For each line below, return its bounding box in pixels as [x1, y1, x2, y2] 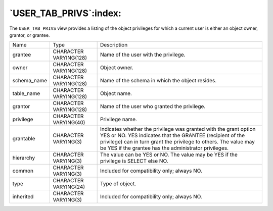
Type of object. [100, 180, 136, 187]
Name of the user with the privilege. [100, 51, 186, 58]
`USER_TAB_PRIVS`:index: [9, 8, 121, 19]
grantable [12, 135, 35, 142]
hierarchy [12, 154, 35, 162]
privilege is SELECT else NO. [100, 157, 169, 165]
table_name [12, 90, 40, 97]
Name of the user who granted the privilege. [100, 103, 206, 110]
